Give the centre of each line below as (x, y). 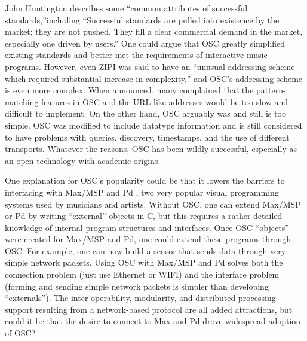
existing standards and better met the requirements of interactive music (136, 55)
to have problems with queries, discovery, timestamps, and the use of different (147, 137)
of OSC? (20, 333)
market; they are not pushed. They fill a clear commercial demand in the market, (154, 31)
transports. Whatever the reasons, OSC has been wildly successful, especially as (151, 149)
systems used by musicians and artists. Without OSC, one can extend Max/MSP (153, 204)
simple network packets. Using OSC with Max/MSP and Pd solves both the (144, 262)
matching (22, 101)
